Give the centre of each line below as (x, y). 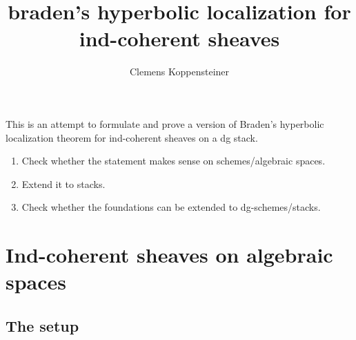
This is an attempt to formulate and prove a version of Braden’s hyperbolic (165, 123)
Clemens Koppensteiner (179, 72)
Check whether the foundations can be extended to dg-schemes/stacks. (171, 207)
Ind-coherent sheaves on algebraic (169, 255)
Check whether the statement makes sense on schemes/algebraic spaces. (174, 161)
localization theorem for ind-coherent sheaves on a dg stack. (132, 137)
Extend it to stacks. (63, 183)
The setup (42, 325)
